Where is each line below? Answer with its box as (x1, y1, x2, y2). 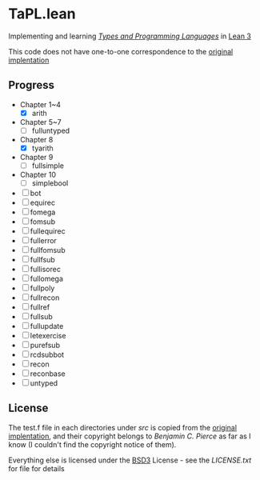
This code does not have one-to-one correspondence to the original (8, 46, 234, 56)
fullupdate (30, 322, 64, 331)
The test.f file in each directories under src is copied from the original (8, 422, 238, 432)
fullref (30, 302, 50, 312)
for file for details (8, 463, 66, 473)
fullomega (30, 274, 64, 284)
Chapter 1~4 (19, 99, 62, 109)
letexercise (30, 331, 66, 341)
